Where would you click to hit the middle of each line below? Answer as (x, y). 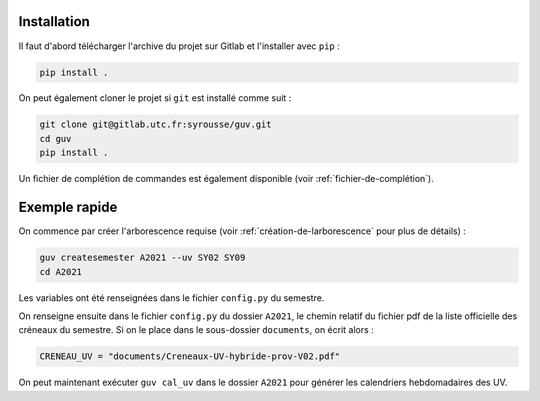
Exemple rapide (68, 207)
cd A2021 (61, 271)
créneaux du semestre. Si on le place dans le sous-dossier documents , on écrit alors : (196, 330)
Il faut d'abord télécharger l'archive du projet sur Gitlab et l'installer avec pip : (179, 46)
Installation (54, 21)
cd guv (55, 138)
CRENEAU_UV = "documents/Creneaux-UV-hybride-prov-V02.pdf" (190, 356)
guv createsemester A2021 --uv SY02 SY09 (142, 258)
